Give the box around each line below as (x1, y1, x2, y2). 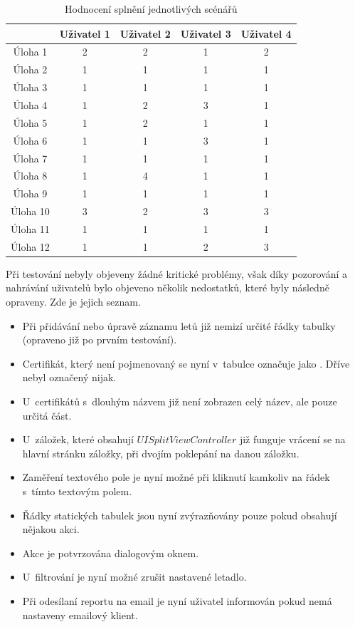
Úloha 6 (13, 133, 48, 147)
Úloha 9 (13, 186, 48, 201)
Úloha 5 (13, 115, 48, 130)
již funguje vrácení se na (239, 432, 346, 447)
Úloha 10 (11, 204, 50, 219)
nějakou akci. (22, 522, 80, 537)
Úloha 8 (13, 168, 48, 183)
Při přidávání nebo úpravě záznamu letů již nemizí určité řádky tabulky (22, 318, 336, 333)
